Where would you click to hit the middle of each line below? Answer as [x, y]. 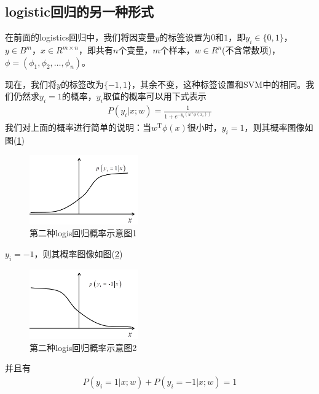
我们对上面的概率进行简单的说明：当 [78, 127]
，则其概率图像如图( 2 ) [78, 253]
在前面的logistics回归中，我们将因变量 [80, 37]
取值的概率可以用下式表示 [155, 96]
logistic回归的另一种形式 [79, 11]
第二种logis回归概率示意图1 [83, 233]
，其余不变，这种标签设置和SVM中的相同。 [219, 84]
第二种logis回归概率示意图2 [83, 347]
